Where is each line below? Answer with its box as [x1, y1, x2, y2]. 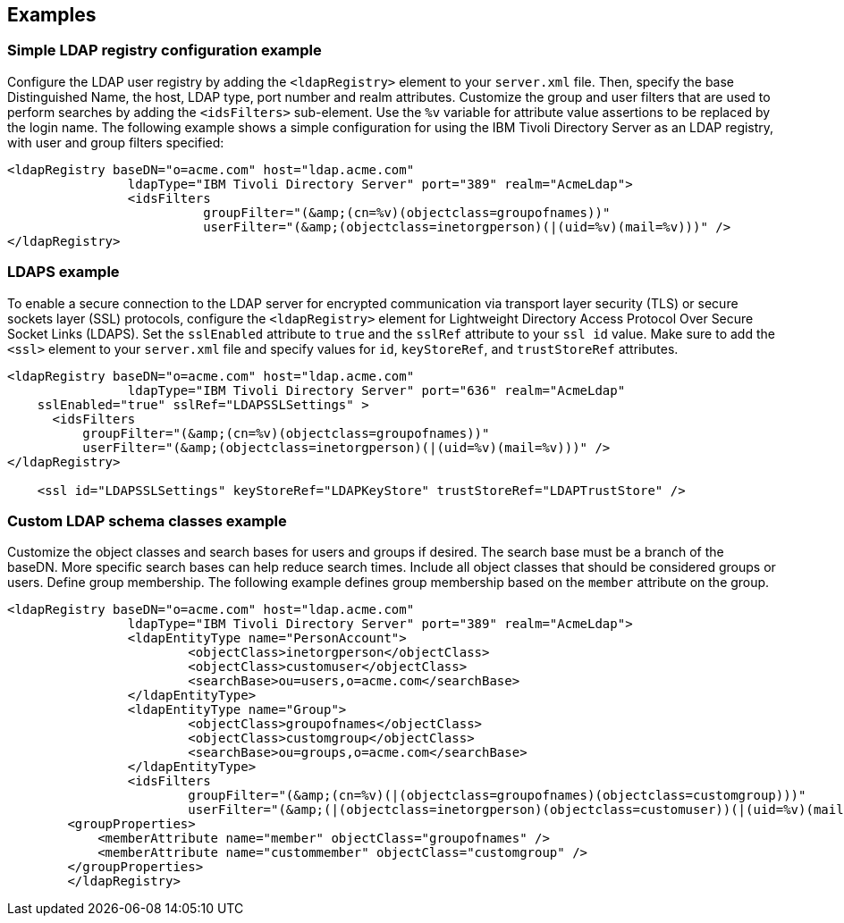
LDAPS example [7, 263, 120, 281]
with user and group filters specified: [7, 134, 224, 150]
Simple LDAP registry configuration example [7, 41, 322, 60]
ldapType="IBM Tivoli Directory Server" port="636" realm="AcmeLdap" [127, 382, 626, 398]
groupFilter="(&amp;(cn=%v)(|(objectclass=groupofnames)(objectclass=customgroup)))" [188, 788, 806, 803]
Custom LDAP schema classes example [7, 511, 287, 530]
